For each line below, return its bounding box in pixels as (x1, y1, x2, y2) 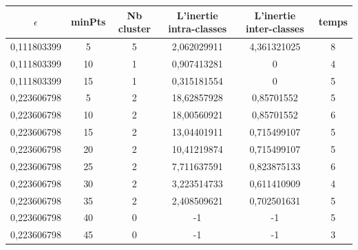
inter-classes (246, 21, 304, 36)
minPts (70, 14, 106, 29)
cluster (118, 21, 151, 36)
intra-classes (168, 21, 227, 36)
